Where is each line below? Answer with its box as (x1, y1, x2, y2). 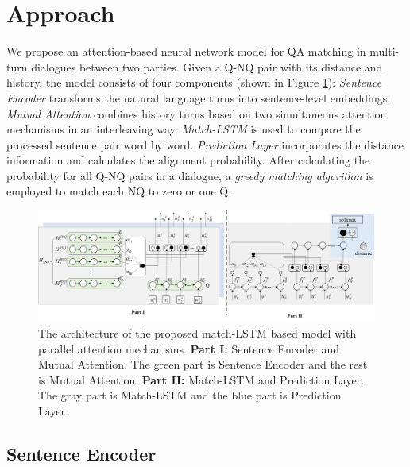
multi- (369, 43, 400, 60)
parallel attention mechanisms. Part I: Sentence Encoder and (38, 340, 339, 357)
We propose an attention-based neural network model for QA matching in (6, 43, 366, 60)
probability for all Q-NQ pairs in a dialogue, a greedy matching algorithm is (6, 167, 373, 183)
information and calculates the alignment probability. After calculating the (6, 152, 370, 168)
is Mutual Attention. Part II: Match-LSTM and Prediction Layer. (38, 371, 364, 388)
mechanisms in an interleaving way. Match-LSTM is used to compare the (6, 121, 361, 137)
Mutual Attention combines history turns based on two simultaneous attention (6, 105, 387, 122)
